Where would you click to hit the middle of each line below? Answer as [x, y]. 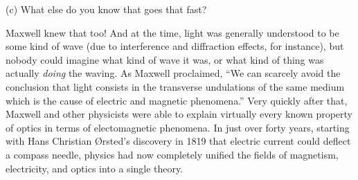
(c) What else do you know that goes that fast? [106, 9]
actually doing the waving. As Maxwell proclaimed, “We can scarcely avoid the [173, 73]
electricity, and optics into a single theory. [95, 168]
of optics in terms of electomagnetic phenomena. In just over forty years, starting [178, 127]
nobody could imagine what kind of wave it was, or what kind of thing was [165, 59]
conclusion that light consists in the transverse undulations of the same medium [175, 86]
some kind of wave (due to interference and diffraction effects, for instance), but [175, 46]
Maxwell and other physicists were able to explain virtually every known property [179, 114]
